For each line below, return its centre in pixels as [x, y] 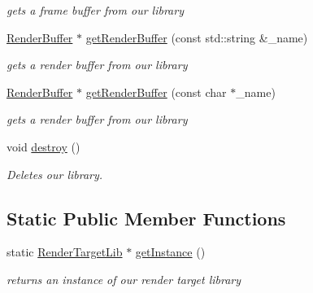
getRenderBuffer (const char [156, 92]
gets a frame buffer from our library [95, 10]
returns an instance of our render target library [124, 279]
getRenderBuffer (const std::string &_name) [197, 37]
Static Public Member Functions [146, 218]
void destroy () [43, 146]
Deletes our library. [55, 174]
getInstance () [170, 252]
